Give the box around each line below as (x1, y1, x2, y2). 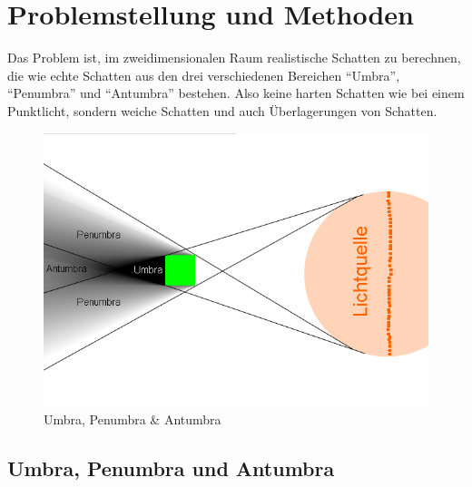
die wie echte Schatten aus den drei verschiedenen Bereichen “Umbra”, (7, 65, 400, 84)
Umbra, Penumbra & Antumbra (44, 410, 221, 429)
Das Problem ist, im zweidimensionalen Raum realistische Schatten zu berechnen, (7, 48, 461, 67)
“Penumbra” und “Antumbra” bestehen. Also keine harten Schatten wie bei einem (7, 83, 465, 102)
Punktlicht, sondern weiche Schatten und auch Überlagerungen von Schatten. (7, 101, 438, 120)
